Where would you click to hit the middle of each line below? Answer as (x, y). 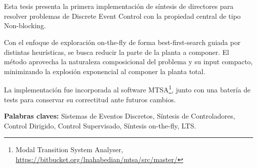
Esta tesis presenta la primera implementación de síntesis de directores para (119, 6)
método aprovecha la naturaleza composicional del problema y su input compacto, (128, 62)
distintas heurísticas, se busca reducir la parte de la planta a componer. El (117, 52)
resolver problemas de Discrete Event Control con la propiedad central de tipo (122, 16)
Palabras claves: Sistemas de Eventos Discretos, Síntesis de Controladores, (120, 116)
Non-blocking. (25, 25)
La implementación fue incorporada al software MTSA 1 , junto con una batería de (127, 89)
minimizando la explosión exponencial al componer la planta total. (105, 71)
